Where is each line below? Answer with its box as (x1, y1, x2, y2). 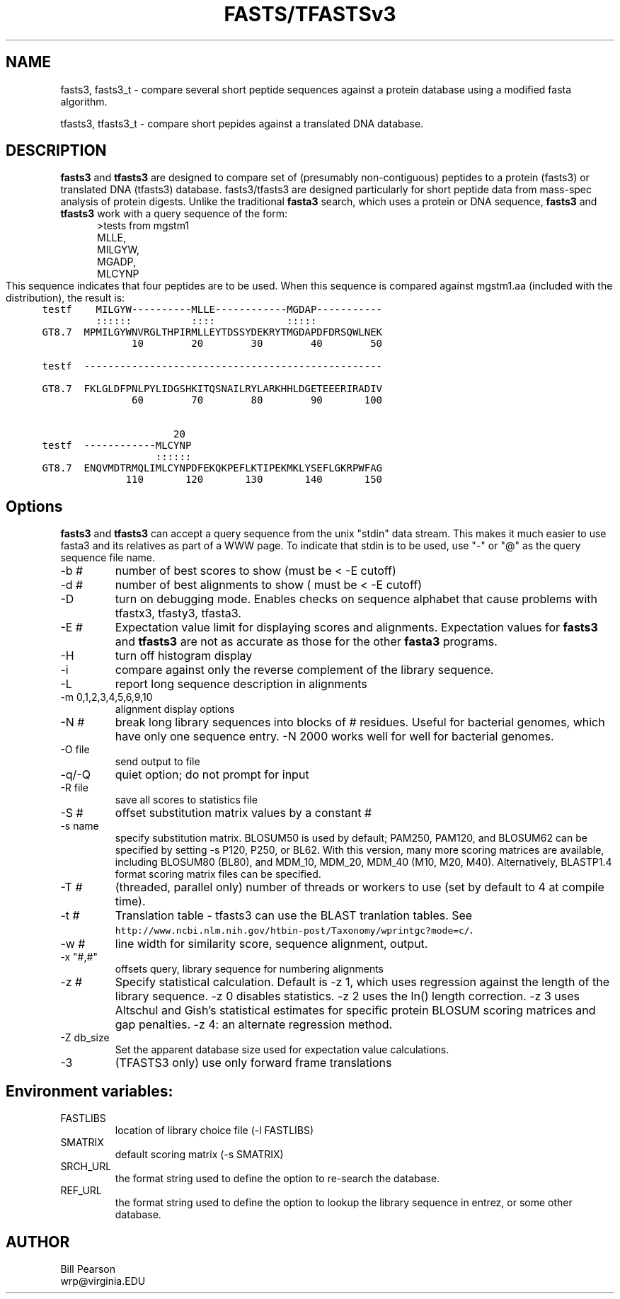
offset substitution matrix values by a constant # (115, 806, 372, 820)
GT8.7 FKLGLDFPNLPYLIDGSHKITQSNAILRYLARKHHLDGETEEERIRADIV (42, 383, 383, 395)
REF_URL (60, 1184, 102, 1197)
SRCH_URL (60, 1160, 112, 1173)
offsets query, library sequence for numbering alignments (115, 963, 384, 975)
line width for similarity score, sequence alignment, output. (115, 937, 428, 951)
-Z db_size (60, 1031, 110, 1044)
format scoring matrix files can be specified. (115, 868, 321, 881)
